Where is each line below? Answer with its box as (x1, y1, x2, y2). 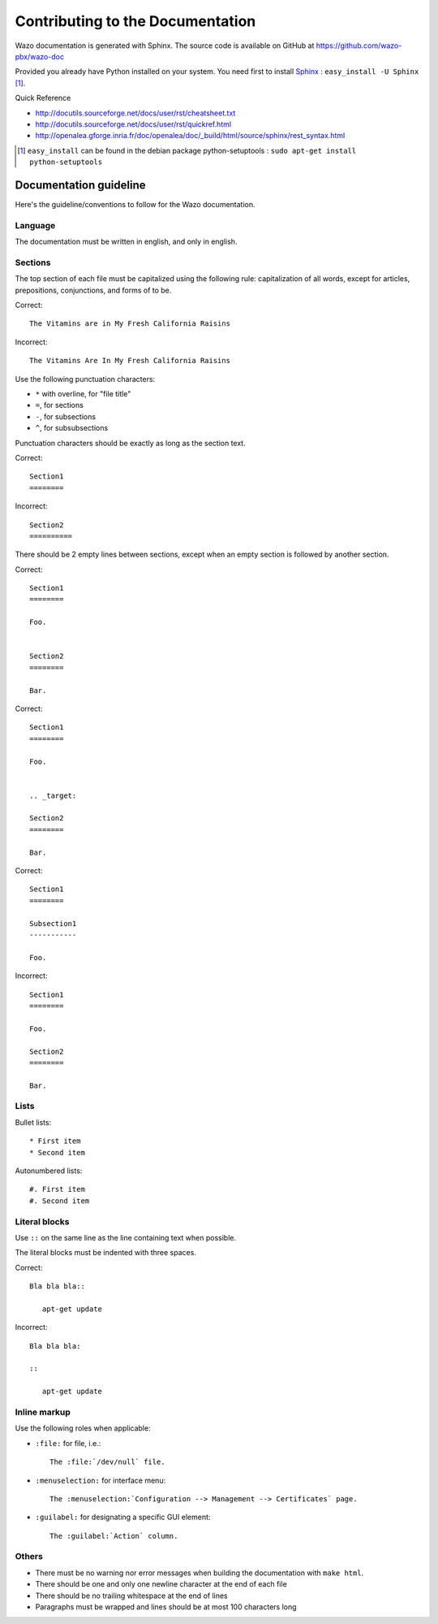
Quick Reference (15, 93, 71, 103)
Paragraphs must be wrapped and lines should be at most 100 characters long (35, 1602, 297, 1612)
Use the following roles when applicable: (15, 1423, 151, 1433)
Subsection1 (29, 919, 77, 928)
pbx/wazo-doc (15, 51, 65, 61)
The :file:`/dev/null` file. (49, 1457, 165, 1466)
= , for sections (35, 401, 84, 410)
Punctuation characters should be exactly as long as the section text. (15, 438, 247, 448)
